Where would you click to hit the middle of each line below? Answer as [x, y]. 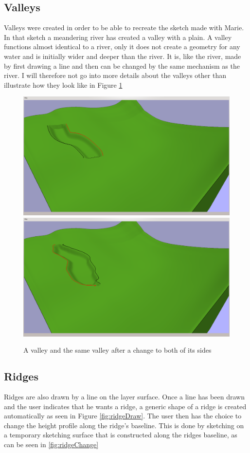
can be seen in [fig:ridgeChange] [51, 444]
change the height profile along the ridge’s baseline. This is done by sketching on [124, 425]
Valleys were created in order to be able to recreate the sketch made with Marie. [124, 28]
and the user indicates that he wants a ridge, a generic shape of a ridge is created [125, 406]
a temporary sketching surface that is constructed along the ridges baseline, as [121, 435]
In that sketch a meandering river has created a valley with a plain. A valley [118, 37]
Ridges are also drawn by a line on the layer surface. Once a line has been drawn [124, 397]
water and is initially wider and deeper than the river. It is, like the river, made [123, 56]
